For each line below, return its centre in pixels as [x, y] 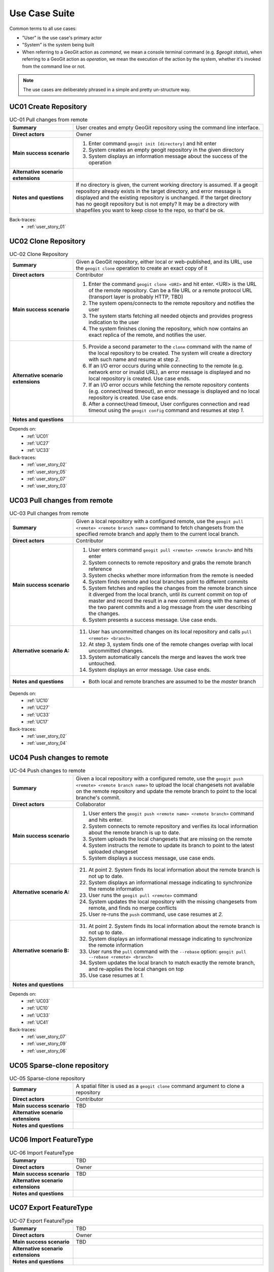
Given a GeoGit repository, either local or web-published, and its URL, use [164, 262]
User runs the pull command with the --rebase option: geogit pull [167, 951]
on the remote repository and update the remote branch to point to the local [166, 791]
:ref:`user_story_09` [47, 1044]
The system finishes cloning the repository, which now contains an [168, 329]
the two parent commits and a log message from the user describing [170, 607]
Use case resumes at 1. [116, 975]
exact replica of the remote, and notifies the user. [147, 335]
